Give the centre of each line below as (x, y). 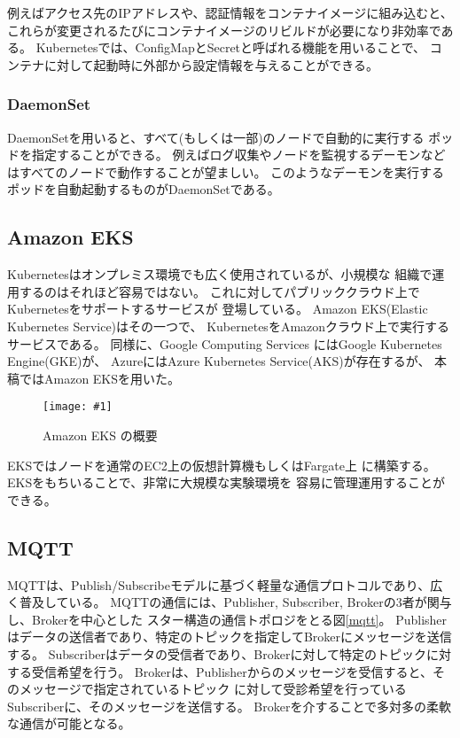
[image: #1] (78, 407)
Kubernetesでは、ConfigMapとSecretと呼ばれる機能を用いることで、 (231, 47)
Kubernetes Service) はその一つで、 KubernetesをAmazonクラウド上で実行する (229, 326)
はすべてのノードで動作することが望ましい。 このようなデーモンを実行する (226, 171)
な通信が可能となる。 (69, 723)
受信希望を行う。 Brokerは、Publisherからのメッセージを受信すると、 (232, 671)
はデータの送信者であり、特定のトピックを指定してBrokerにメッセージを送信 (230, 637)
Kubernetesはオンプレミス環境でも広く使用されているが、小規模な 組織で (220, 274)
